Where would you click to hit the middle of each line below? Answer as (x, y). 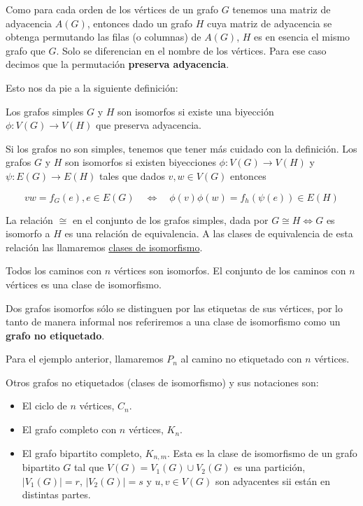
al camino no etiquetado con (241, 359)
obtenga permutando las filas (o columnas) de (104, 37)
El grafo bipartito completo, (82, 452)
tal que (89, 467)
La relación (29, 219)
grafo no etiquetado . (55, 335)
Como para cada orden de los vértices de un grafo (112, 9)
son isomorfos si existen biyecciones (140, 162)
